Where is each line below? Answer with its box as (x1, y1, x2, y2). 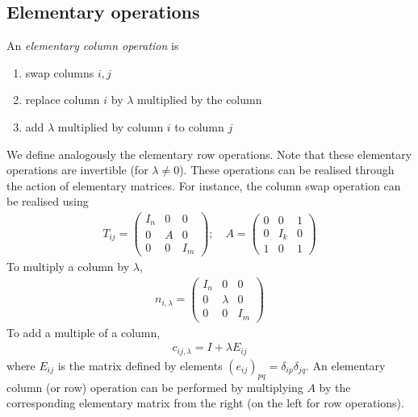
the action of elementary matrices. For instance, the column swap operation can (6, 177, 401, 194)
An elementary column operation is (6, 37, 179, 54)
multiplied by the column (137, 91, 262, 108)
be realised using (6, 193, 89, 210)
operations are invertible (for (6, 161, 148, 178)
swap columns (25, 64, 94, 81)
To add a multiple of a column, (6, 323, 161, 340)
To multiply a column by (6, 258, 130, 275)
